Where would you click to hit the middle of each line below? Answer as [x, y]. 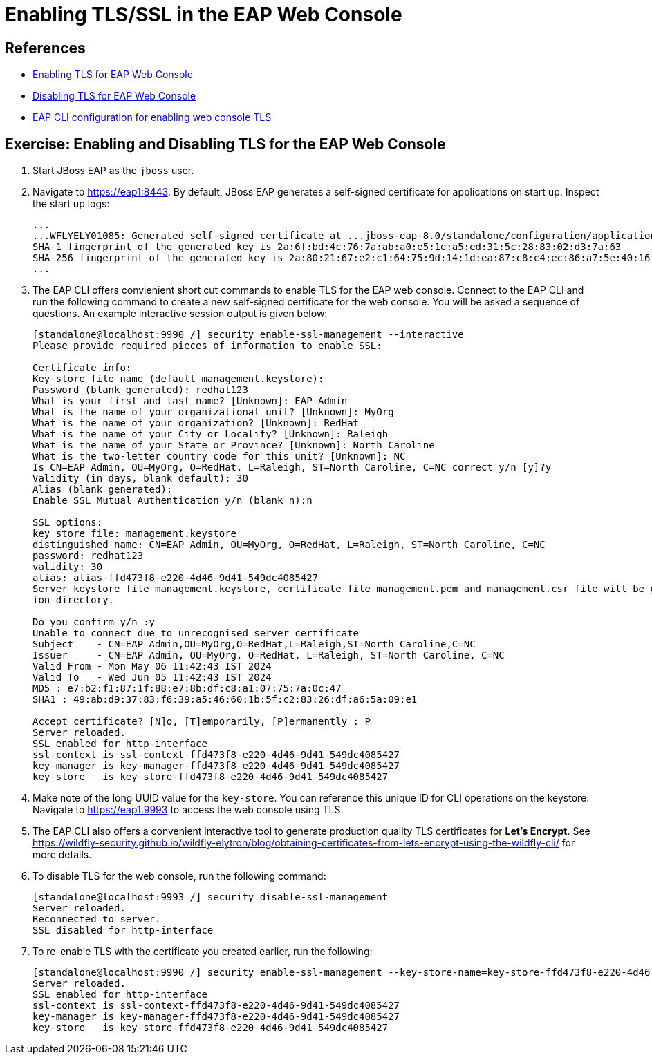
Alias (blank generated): [103, 490]
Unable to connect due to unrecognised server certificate [196, 633]
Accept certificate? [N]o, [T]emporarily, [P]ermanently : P [202, 722]
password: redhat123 [88, 556]
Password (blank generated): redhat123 [140, 390]
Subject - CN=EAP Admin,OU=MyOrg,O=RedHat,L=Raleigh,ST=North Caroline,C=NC [254, 644]
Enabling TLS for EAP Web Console [113, 75]
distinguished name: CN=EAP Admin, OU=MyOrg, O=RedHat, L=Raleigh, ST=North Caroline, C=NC [289, 545]
